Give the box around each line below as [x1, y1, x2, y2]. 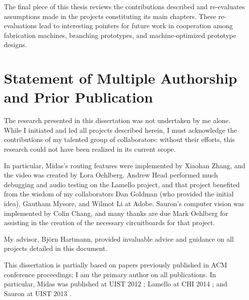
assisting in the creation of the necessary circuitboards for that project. [4, 217, 215, 228]
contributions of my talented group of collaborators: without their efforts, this [4, 134, 235, 144]
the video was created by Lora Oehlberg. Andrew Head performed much [4, 170, 218, 180]
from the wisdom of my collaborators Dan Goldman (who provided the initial [4, 189, 234, 199]
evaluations [4, 20, 37, 31]
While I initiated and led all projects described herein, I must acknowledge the [4, 124, 237, 135]
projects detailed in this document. [4, 243, 108, 253]
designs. [4, 39, 27, 50]
